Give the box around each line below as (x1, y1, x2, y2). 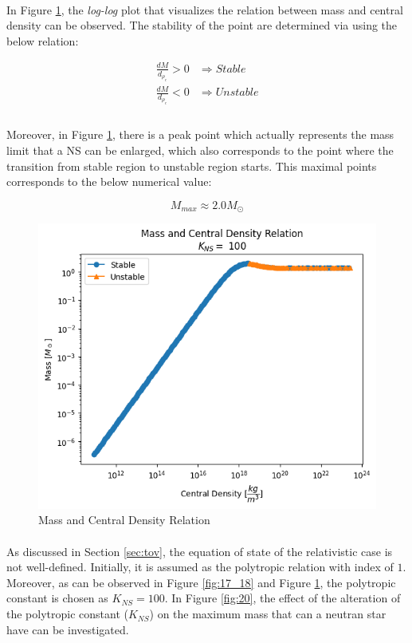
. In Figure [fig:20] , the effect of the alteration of (164, 590, 401, 606)
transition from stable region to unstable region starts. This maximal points (6, 157, 377, 174)
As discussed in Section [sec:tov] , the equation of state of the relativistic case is (6, 542, 393, 559)
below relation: (6, 32, 79, 49)
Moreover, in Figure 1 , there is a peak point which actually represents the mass (6, 126, 394, 143)
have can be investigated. (6, 621, 129, 637)
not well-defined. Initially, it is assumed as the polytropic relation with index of (6, 558, 394, 575)
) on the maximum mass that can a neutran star (149, 606, 386, 622)
